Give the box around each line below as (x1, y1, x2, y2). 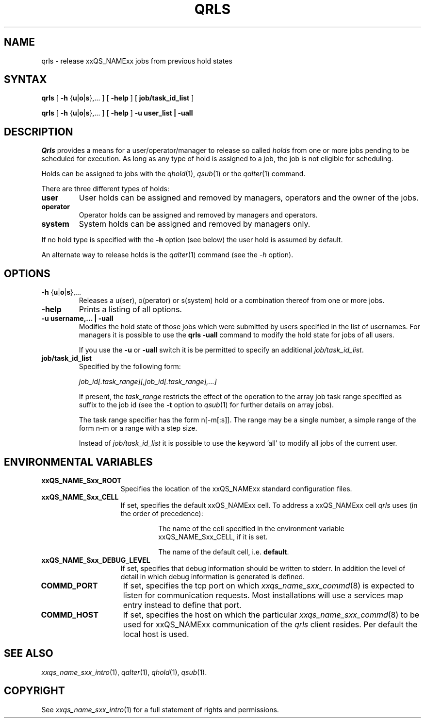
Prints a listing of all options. (79, 304, 182, 315)
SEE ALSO (4, 647, 53, 660)
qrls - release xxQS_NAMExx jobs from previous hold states (41, 56, 232, 65)
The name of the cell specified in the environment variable (158, 524, 344, 533)
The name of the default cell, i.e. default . (158, 547, 289, 556)
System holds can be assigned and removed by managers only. (79, 219, 311, 229)
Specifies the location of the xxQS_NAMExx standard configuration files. (120, 484, 352, 493)
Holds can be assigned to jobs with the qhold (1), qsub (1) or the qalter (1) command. (41, 169, 306, 178)
